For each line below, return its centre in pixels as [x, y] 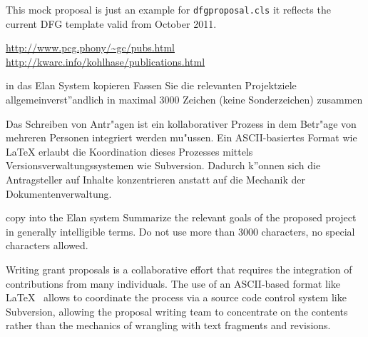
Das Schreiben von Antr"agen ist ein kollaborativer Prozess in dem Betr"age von [181, 123]
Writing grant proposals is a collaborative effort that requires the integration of [179, 269]
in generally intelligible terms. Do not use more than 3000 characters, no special [180, 231]
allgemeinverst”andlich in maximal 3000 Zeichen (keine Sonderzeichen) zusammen [184, 100]
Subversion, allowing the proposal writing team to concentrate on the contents [177, 311]
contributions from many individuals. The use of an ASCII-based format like [173, 283]
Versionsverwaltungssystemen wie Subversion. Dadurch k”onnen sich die [163, 165]
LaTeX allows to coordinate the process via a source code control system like [176, 297]
